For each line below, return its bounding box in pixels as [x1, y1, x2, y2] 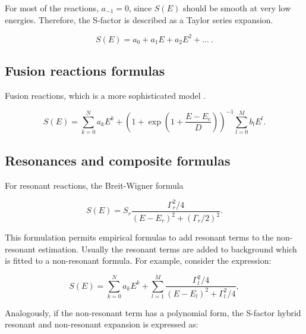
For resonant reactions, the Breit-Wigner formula [5, 179, 184, 191]
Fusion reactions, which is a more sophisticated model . [5, 89, 206, 101]
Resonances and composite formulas [5, 151, 231, 169]
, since [128, 2, 152, 14]
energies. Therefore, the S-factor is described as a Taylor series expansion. [5, 13, 273, 26]
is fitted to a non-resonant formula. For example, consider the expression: [5, 254, 272, 267]
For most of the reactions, [5, 2, 99, 14]
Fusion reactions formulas [5, 61, 165, 80]
